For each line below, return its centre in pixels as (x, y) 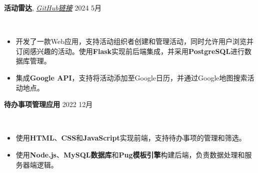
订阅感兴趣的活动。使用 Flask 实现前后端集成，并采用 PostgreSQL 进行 (130, 51)
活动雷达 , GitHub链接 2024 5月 (53, 7)
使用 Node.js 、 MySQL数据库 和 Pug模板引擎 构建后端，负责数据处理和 (130, 154)
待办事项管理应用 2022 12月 (48, 104)
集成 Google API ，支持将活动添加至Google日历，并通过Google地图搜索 (131, 77)
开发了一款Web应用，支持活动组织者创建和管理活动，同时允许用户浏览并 (135, 41)
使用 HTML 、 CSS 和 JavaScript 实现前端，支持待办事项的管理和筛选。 (131, 138)
